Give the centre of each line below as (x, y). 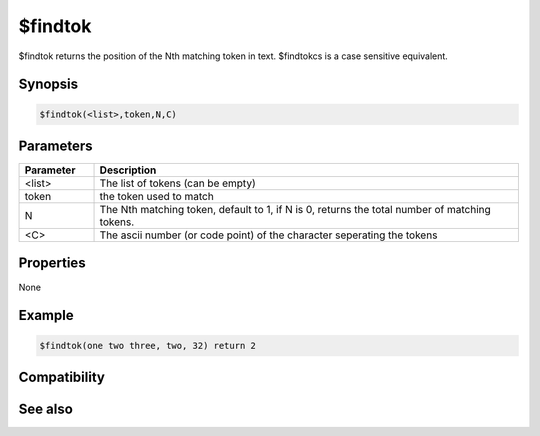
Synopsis (48, 84)
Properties (52, 263)
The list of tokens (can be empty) (177, 183)
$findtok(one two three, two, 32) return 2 (148, 345)
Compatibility (61, 376)
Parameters (55, 145)
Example (46, 315)
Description (128, 170)
